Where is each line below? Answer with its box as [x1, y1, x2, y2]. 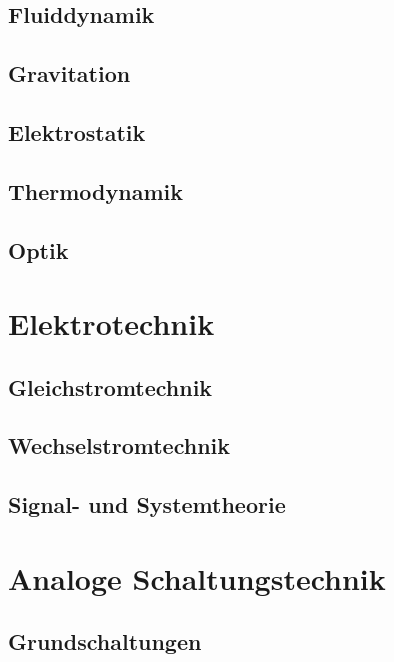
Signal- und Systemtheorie [8, 489, 286, 520]
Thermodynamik [8, 175, 183, 206]
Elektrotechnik [8, 303, 215, 344]
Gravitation [8, 58, 131, 89]
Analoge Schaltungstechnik [8, 557, 386, 598]
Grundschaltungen [8, 626, 202, 657]
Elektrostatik [8, 116, 146, 147]
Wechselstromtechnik [8, 430, 230, 461]
